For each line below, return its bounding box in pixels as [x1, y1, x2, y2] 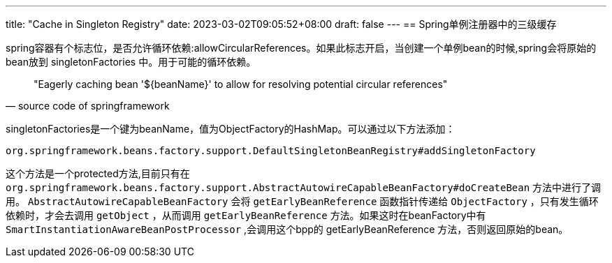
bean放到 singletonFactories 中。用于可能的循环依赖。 [6, 56, 256, 68]
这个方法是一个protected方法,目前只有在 [6, 167, 190, 179]
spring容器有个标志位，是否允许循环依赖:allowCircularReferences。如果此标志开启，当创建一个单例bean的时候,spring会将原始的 [6, 42, 597, 54]
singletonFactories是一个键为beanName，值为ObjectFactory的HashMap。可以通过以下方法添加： [6, 123, 456, 135]
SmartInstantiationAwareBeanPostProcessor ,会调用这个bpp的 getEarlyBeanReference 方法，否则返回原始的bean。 [6, 223, 569, 235]
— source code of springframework [6, 100, 170, 112]
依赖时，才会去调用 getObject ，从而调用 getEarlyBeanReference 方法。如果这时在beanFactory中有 [6, 209, 486, 221]
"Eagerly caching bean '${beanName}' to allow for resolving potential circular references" [34, 78, 448, 90]
